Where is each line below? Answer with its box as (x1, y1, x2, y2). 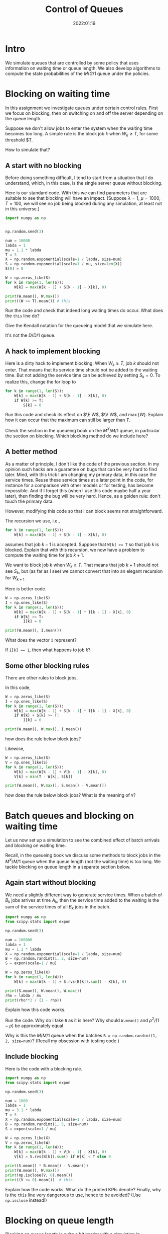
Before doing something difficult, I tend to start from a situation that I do (5, 175, 153, 181)
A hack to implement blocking (5, 347, 100, 355)
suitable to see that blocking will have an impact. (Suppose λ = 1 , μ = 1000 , (5, 195, 160, 201)
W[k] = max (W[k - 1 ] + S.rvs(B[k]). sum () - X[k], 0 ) (14, 979, 127, 984)
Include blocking (5, 1052, 59, 1061)
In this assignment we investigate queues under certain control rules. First (5, 105, 158, 111)
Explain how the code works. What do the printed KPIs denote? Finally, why (5, 1186, 161, 1192)
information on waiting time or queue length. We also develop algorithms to (5, 65, 160, 71)
